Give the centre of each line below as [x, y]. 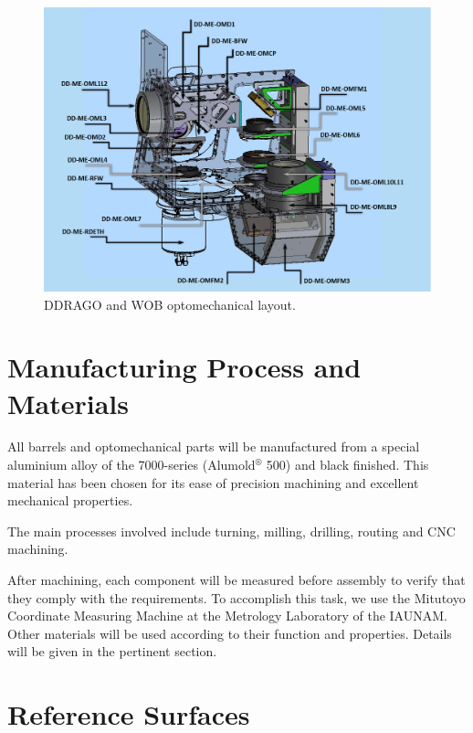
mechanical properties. [70, 500]
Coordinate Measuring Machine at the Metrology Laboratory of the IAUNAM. [227, 616]
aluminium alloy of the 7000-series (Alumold [131, 465]
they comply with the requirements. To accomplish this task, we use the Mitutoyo [236, 597]
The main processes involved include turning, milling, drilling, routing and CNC [231, 531]
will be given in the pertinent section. [112, 651]
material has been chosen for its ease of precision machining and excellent [213, 482]
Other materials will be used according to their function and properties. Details [230, 633]
